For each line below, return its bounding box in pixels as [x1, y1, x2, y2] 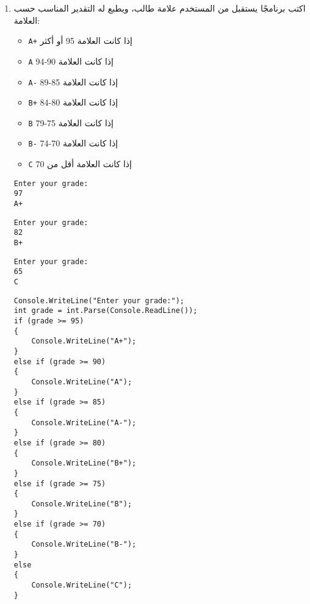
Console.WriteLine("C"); [31, 581, 132, 590]
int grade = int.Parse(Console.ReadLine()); [13, 306, 198, 315]
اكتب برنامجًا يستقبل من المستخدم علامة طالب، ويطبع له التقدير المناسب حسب [13, 2, 306, 14]
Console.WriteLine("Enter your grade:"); [13, 296, 184, 305]
